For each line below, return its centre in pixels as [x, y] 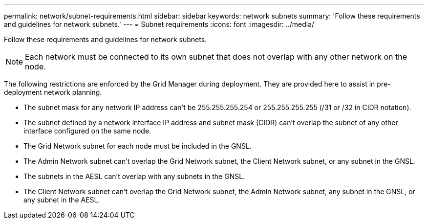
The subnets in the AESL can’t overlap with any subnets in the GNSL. [134, 176]
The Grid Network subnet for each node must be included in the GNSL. [138, 146]
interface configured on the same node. [87, 131]
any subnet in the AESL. [62, 200]
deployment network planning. [53, 92]
